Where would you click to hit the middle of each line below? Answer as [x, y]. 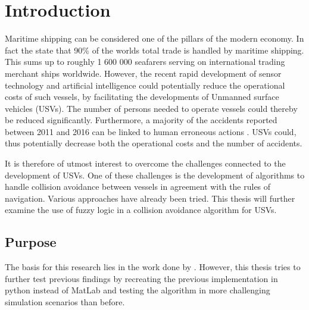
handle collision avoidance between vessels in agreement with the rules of [138, 187]
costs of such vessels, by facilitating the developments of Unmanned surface [142, 97]
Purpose [31, 242]
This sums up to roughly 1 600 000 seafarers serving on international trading [145, 62]
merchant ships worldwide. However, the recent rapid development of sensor [143, 73]
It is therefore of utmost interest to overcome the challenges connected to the [145, 163]
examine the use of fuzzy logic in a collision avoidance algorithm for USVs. [141, 210]
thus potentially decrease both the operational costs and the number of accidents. [154, 143]
